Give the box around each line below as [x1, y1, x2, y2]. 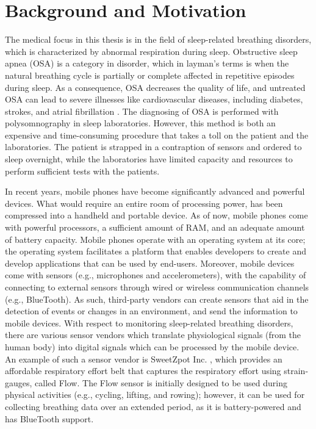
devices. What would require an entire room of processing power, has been [5, 196, 283, 209]
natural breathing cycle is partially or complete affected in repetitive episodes [5, 68, 295, 81]
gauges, [5, 376, 32, 389]
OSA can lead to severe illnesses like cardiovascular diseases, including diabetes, [5, 93, 303, 106]
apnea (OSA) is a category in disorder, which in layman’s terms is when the [5, 57, 289, 70]
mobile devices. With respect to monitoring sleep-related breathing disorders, [5, 316, 293, 329]
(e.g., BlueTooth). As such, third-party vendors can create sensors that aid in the [5, 292, 309, 305]
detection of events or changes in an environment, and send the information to [5, 305, 298, 317]
